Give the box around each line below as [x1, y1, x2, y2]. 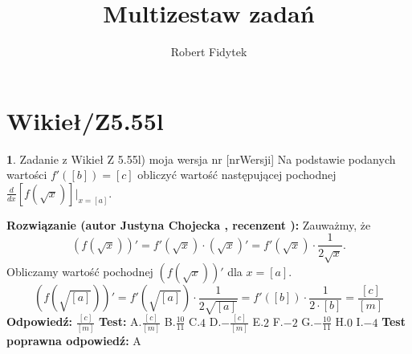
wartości [6, 166, 47, 183]
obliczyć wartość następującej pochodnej [137, 166, 337, 183]
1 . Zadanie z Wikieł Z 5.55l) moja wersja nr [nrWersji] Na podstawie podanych [6, 150, 396, 167]
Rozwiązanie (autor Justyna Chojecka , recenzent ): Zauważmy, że [6, 216, 371, 233]
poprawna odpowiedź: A [6, 332, 141, 348]
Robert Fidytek [170, 43, 247, 60]
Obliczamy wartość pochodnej [6, 263, 153, 280]
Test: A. [99, 313, 142, 330]
